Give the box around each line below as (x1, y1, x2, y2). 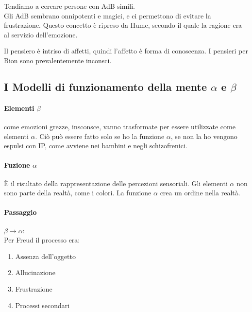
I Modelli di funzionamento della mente (4, 79, 207, 94)
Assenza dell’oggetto (15, 251, 76, 261)
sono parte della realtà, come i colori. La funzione (4, 188, 151, 198)
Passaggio (4, 207, 37, 217)
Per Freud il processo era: (4, 235, 80, 245)
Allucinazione (15, 267, 55, 277)
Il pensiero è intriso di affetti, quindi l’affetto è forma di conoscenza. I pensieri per (4, 46, 248, 56)
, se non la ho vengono (170, 131, 237, 141)
